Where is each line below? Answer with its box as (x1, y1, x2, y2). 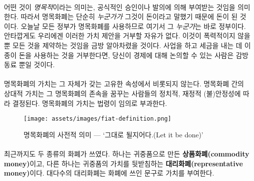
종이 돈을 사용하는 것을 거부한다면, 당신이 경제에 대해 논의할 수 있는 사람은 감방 (4, 50, 249, 60)
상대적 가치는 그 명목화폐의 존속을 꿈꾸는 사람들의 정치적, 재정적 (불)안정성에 (4, 88, 241, 98)
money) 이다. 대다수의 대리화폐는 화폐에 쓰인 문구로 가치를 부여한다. (4, 168, 214, 178)
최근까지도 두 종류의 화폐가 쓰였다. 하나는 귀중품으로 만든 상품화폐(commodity (4, 148, 250, 158)
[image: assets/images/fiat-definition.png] (24, 115, 171, 123)
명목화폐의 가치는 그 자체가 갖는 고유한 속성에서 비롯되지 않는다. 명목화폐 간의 (4, 78, 244, 89)
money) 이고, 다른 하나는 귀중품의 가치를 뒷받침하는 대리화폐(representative (4, 158, 243, 168)
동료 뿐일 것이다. (4, 59, 55, 70)
